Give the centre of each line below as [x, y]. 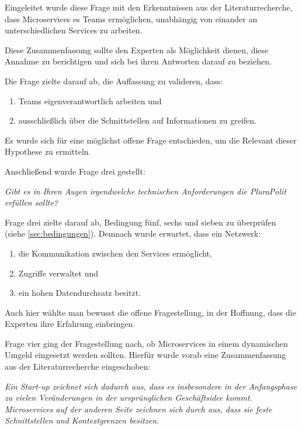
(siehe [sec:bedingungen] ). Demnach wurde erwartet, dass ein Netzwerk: [133, 233]
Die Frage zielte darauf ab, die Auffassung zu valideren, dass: [114, 81]
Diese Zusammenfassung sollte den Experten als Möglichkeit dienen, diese [137, 50]
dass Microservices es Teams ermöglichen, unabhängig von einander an [131, 18]
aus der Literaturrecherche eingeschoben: [78, 366]
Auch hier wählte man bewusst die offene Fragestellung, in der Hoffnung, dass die [150, 312]
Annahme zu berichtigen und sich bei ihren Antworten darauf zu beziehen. [138, 61]
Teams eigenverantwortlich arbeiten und [90, 100]
